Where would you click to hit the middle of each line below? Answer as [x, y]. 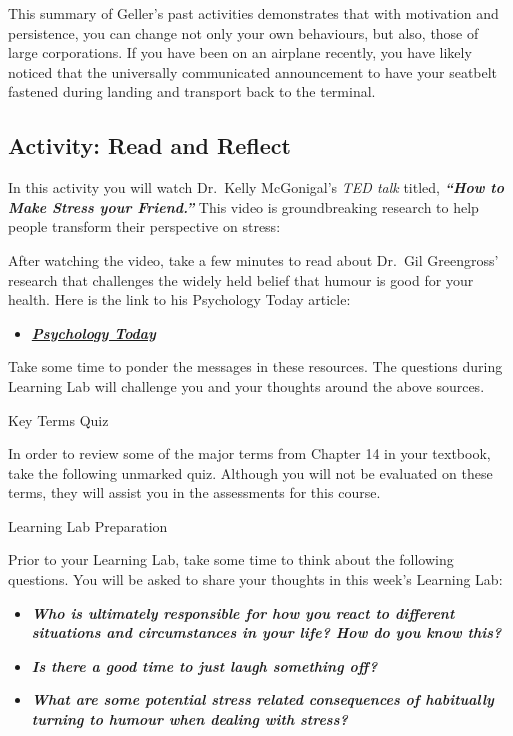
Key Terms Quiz [58, 419]
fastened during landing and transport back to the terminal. [192, 91]
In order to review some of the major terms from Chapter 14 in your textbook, [249, 453]
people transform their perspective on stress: [144, 226]
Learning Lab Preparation [88, 525]
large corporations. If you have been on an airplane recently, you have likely [240, 52]
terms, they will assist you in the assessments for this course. [194, 492]
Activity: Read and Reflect [149, 145]
